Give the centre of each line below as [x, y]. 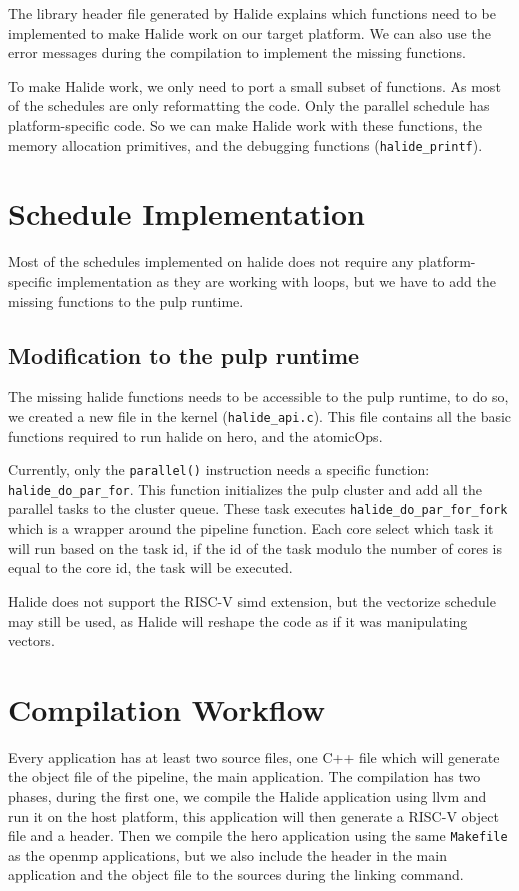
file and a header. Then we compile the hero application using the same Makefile [258, 835]
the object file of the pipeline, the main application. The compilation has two [244, 776]
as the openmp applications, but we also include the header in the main [227, 854]
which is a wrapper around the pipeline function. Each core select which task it [251, 528]
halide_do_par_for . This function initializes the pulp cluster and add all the [245, 488]
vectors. [31, 640]
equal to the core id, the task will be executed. [150, 567]
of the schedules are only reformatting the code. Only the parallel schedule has [249, 105]
